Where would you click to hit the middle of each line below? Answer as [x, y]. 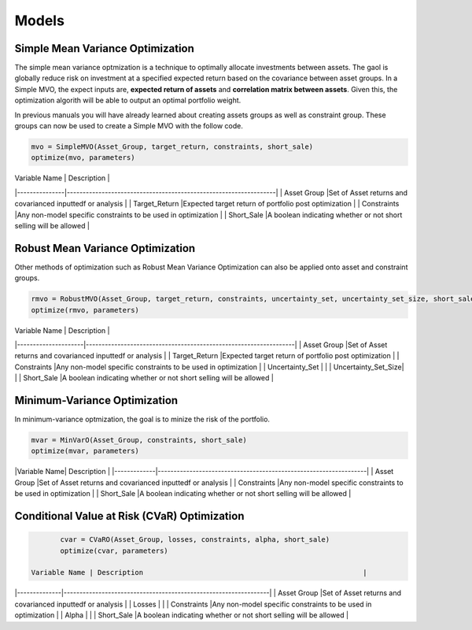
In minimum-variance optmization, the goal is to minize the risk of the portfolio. [142, 419]
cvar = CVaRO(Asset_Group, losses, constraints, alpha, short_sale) [195, 540]
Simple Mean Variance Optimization [104, 48]
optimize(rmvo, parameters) [85, 310]
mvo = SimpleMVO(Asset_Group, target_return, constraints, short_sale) [172, 147]
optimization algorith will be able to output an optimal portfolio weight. [128, 100]
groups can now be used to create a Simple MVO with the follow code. [129, 126]
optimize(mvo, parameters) [83, 158]
